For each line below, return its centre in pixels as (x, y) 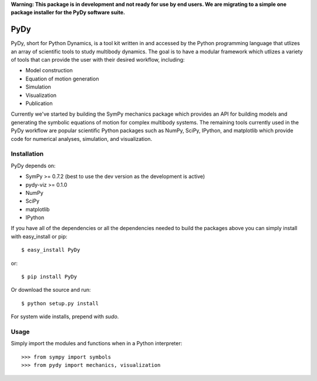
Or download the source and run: (51, 290)
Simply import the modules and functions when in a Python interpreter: (97, 343)
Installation (27, 154)
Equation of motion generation (62, 79)
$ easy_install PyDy (51, 250)
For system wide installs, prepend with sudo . (65, 316)
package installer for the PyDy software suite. (68, 12)
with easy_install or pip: (39, 236)
